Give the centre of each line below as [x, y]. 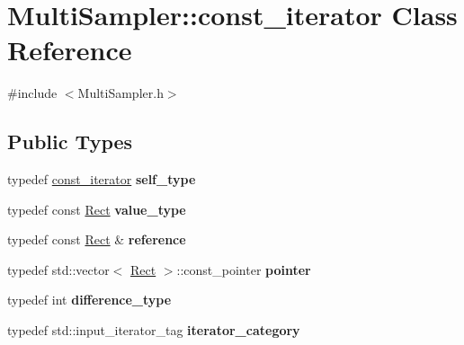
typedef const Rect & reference [97, 239]
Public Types [70, 142]
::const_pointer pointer [244, 269]
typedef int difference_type [89, 300]
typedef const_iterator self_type [102, 179]
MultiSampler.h [120, 93]
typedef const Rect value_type [97, 209]
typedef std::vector [58, 269]
